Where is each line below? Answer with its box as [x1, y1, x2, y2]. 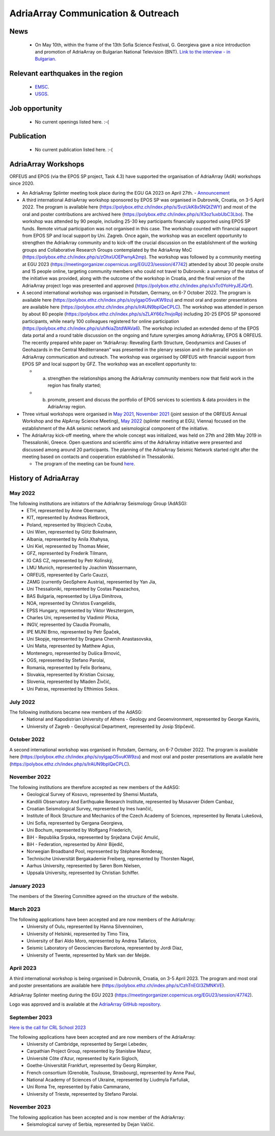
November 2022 [9, 774, 51, 781]
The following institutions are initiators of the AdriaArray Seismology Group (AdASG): [9, 500, 188, 507]
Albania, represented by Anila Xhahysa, [26, 536, 109, 542]
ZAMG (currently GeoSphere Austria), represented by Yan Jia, [26, 578, 157, 585]
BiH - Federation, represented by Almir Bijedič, [26, 841, 124, 847]
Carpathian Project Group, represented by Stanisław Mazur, [26, 1048, 152, 1054]
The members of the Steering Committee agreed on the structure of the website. [9, 893, 179, 899]
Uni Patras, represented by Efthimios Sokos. [26, 685, 119, 692]
